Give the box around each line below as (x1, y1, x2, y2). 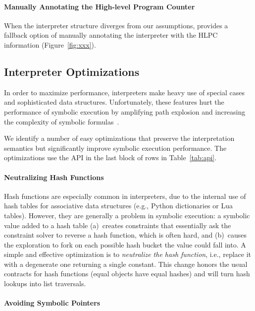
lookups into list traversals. (4, 278, 86, 289)
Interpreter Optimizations (4, 63, 140, 79)
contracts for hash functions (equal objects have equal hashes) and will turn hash (4, 268, 250, 279)
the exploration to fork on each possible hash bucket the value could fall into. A (4, 239, 246, 249)
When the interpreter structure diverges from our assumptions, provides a (4, 20, 228, 30)
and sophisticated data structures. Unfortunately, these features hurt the (4, 97, 224, 107)
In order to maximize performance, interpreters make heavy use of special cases (4, 87, 245, 97)
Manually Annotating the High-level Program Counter (4, 1, 195, 11)
